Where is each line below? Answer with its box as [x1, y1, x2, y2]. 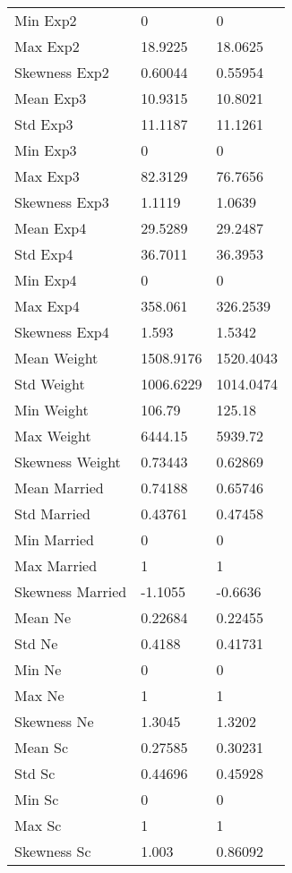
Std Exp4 [14, 244, 73, 264]
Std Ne [14, 633, 58, 654]
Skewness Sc [14, 841, 91, 861]
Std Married [14, 503, 91, 524]
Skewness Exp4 [14, 321, 109, 342]
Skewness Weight [14, 451, 121, 472]
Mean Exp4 [14, 218, 87, 238]
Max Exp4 [14, 295, 80, 316]
